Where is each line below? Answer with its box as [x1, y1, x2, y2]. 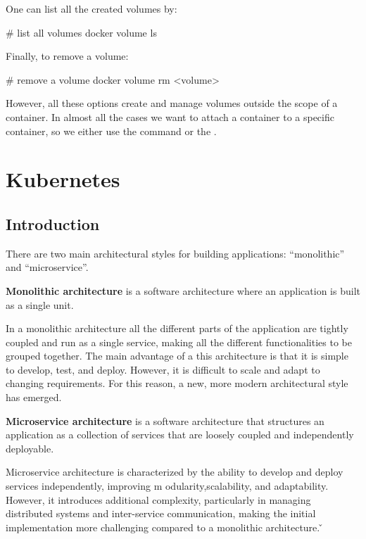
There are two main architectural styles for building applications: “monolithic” [6, 246, 345, 260]
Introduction [6, 213, 100, 234]
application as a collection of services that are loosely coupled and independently [6, 427, 354, 442]
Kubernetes [6, 165, 120, 194]
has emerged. [6, 390, 62, 405]
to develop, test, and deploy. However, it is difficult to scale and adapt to [6, 362, 320, 376]
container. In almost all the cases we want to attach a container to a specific [6, 109, 334, 124]
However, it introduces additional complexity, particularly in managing [6, 492, 311, 507]
